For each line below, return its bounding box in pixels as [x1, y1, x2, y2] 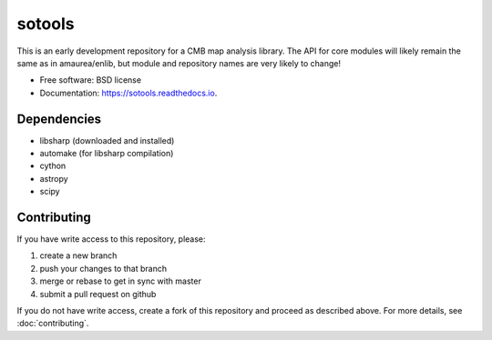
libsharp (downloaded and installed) [39, 135, 175, 145]
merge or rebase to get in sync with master [39, 275, 202, 286]
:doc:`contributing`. [16, 318, 89, 329]
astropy [39, 173, 68, 184]
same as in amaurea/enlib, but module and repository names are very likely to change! [16, 57, 342, 68]
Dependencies [16, 111, 102, 126]
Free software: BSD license [39, 75, 141, 85]
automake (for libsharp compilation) [39, 148, 174, 159]
